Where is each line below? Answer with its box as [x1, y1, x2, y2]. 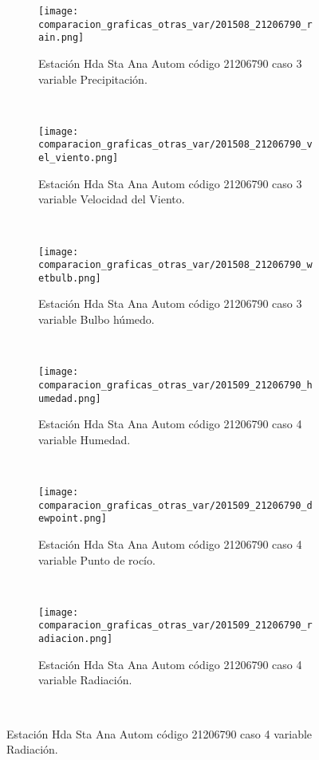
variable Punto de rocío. [38, 551, 156, 568]
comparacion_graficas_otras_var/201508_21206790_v [38, 139, 313, 151]
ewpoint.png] [38, 513, 107, 525]
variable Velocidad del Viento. [38, 191, 185, 207]
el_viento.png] [38, 152, 119, 164]
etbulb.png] [38, 272, 101, 284]
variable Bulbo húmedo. [38, 311, 155, 328]
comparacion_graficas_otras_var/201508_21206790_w [38, 259, 313, 271]
